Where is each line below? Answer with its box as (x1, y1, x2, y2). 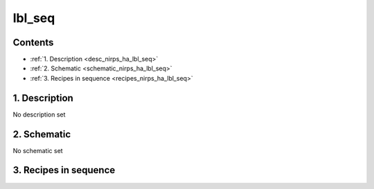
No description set (12, 110, 66, 119)
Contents (12, 37, 54, 48)
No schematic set (12, 146, 63, 155)
